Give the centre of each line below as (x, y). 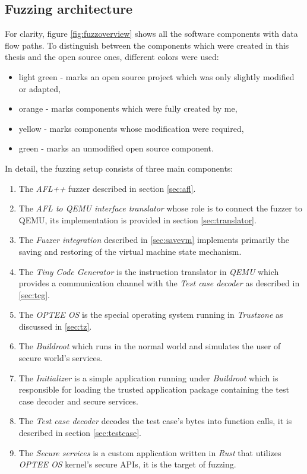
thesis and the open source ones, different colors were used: (112, 57)
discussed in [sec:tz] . (55, 326)
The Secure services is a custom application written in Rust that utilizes (150, 452)
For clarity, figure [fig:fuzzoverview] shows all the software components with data (151, 34)
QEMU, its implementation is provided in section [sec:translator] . (137, 219)
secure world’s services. (61, 358)
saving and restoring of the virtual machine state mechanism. (130, 251)
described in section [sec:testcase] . (80, 433)
